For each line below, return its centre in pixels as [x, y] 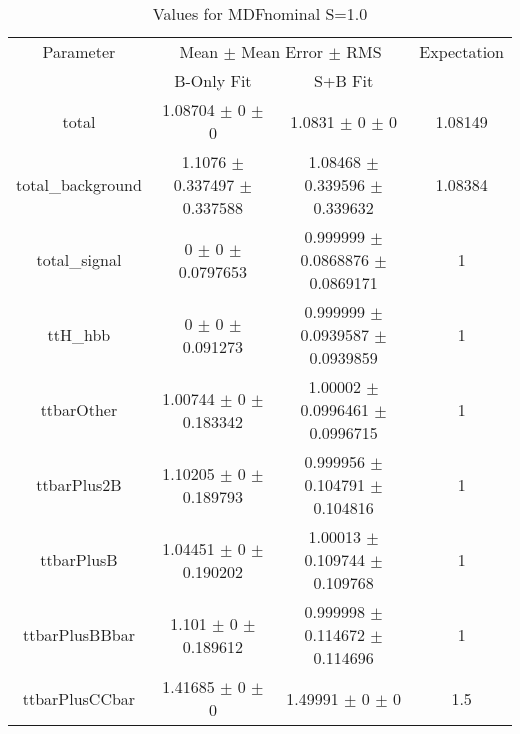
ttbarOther [79, 409]
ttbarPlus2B [79, 484]
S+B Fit [344, 80]
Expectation [461, 51]
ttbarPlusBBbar [78, 634]
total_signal [79, 259]
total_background [79, 184]
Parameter [79, 51]
